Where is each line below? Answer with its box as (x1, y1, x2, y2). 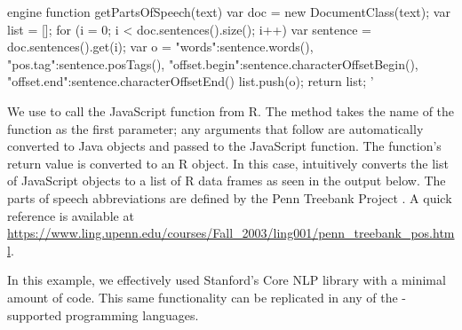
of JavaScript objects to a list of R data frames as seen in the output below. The (7, 171, 446, 190)
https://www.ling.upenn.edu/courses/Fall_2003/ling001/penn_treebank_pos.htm (7, 224, 455, 242)
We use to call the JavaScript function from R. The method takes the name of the (7, 101, 455, 120)
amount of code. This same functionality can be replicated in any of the (7, 287, 398, 306)
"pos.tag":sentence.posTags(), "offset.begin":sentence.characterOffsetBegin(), (7, 54, 418, 73)
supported (7, 305, 62, 324)
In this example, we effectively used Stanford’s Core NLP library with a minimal (7, 271, 446, 289)
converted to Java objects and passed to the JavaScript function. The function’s (7, 137, 442, 155)
